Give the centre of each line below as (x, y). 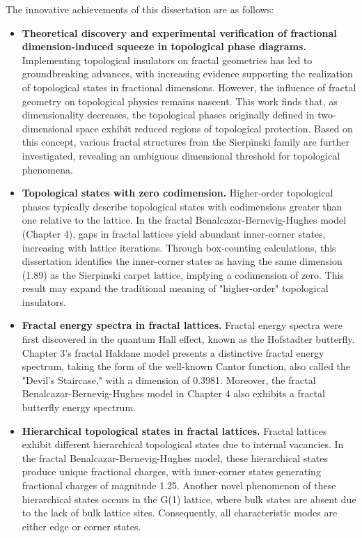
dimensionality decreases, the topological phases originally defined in (168, 115)
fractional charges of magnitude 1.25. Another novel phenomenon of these (179, 485)
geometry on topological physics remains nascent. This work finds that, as (180, 101)
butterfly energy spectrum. (79, 407)
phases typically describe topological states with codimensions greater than (182, 206)
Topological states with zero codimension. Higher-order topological (178, 193)
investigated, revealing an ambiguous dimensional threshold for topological (181, 155)
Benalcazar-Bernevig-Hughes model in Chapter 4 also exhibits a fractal (173, 393)
